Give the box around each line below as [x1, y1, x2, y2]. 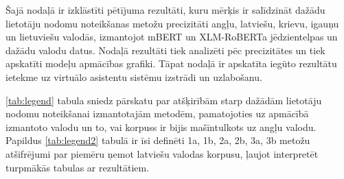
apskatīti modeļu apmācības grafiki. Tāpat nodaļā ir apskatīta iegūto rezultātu [5, 56, 337, 71]
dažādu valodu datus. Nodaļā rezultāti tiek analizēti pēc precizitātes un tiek [5, 43, 325, 57]
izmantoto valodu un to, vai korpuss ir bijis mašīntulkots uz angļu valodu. [5, 119, 317, 134]
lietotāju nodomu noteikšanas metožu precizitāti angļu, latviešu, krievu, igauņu [5, 16, 339, 30]
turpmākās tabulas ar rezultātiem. [5, 160, 150, 174]
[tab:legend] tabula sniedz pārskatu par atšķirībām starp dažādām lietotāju [5, 93, 322, 107]
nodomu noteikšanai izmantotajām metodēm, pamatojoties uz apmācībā [5, 106, 309, 121]
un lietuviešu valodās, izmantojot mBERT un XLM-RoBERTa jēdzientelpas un [5, 29, 338, 44]
